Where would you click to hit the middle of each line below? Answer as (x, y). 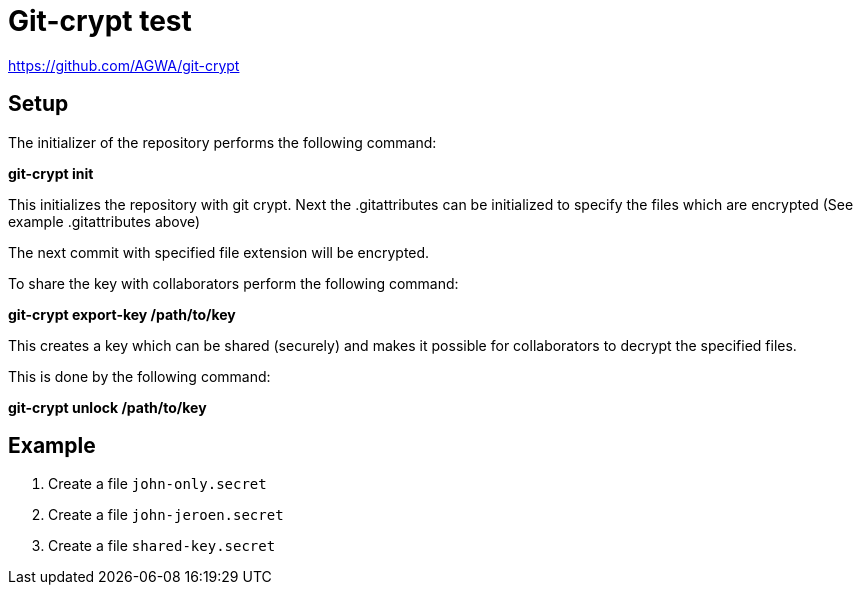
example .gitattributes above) (104, 221)
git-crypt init (51, 173)
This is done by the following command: (139, 376)
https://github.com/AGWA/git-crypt (124, 65)
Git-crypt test (100, 21)
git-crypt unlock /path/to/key (107, 407)
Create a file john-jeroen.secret (166, 515)
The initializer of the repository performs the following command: (222, 142)
